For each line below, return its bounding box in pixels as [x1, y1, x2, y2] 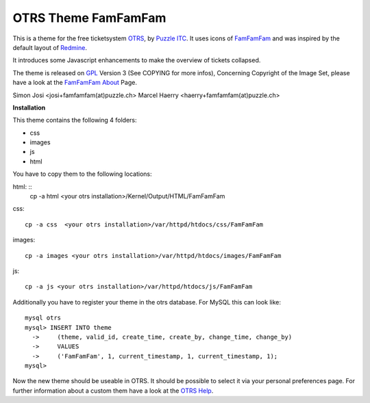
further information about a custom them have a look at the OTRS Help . [12, 387, 214, 395]
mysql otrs [25, 314, 62, 322]
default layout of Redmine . [12, 43, 87, 51]
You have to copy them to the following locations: [12, 170, 152, 178]
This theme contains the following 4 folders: [12, 116, 137, 125]
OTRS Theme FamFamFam [12, 10, 166, 25]
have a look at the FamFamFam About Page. [12, 79, 137, 87]
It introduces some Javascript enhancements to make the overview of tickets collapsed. [12, 56, 261, 64]
